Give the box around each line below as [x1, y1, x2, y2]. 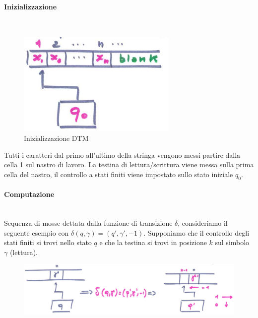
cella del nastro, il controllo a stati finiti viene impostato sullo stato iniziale [4, 169, 233, 179]
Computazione [4, 189, 55, 199]
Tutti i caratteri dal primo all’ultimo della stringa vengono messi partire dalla [4, 149, 241, 160]
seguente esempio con [4, 227, 69, 238]
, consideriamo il [178, 217, 228, 228]
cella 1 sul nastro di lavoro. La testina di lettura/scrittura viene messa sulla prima [4, 159, 254, 170]
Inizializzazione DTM [24, 132, 89, 143]
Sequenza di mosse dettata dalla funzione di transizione [4, 217, 173, 228]
